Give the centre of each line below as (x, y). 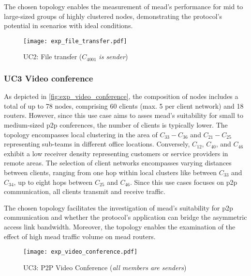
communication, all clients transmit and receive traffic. (85, 191)
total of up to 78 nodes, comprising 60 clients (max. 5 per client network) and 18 (124, 106)
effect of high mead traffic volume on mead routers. (80, 236)
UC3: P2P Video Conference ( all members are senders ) (105, 267)
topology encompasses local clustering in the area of (81, 134)
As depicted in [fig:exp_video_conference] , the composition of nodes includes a (121, 96)
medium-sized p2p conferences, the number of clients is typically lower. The (116, 125)
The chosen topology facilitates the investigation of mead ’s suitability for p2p (118, 207)
